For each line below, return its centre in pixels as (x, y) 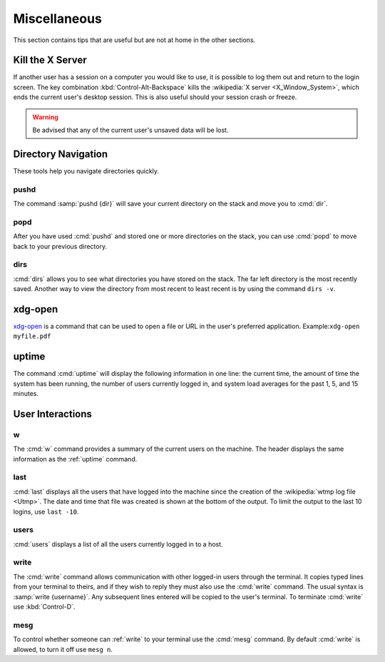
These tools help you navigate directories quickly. (86, 170)
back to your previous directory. (60, 246)
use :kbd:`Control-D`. (44, 607)
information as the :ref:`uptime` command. (75, 459)
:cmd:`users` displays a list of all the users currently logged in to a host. (118, 544)
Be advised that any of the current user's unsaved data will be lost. (130, 130)
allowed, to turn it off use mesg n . (63, 649)
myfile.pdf (32, 336)
